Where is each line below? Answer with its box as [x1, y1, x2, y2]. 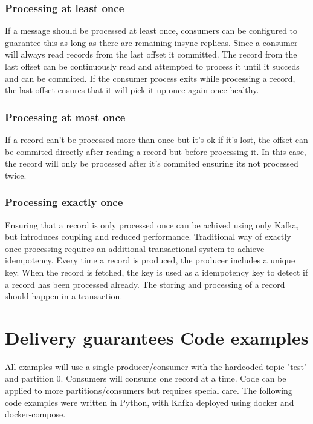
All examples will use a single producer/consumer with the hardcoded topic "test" [5, 360, 308, 373]
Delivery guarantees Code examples [5, 325, 309, 349]
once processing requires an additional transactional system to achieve [5, 242, 265, 254]
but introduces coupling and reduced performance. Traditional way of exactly [5, 230, 291, 243]
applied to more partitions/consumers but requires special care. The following [5, 384, 292, 397]
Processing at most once [5, 109, 126, 124]
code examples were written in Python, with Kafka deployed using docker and [5, 396, 294, 408]
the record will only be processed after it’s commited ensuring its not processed [5, 157, 298, 170]
